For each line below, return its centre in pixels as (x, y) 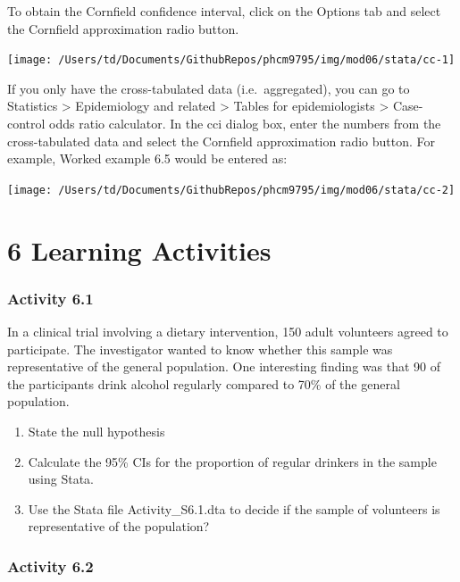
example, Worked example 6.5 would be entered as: (147, 158)
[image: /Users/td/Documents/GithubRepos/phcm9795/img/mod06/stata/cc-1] (231, 60)
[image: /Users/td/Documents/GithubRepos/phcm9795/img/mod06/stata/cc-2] (231, 190)
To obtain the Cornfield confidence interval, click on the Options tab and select (224, 11)
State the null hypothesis (96, 432)
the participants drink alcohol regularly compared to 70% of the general (204, 383)
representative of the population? (119, 526)
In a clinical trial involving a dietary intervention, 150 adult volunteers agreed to (228, 332)
